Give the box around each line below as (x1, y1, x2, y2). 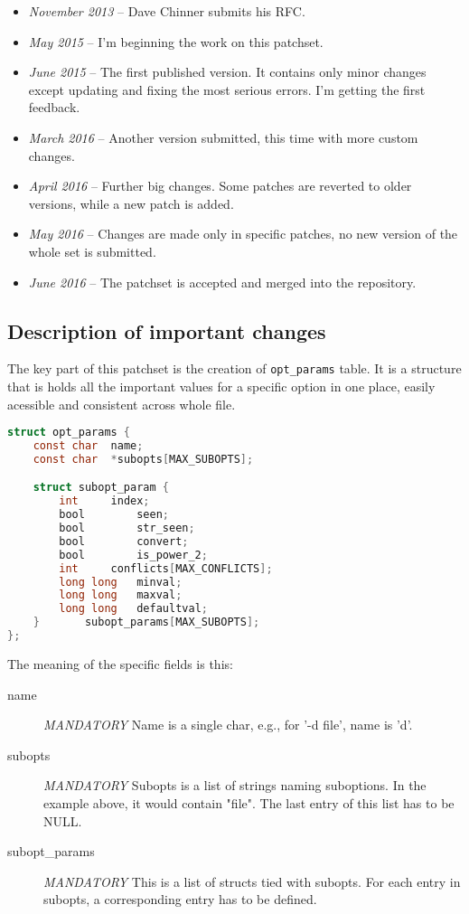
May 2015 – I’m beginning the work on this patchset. (28, 32, 324, 51)
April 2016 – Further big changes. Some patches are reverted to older (28, 176, 412, 195)
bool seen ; (59, 508, 169, 522)
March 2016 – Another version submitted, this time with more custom (28, 127, 418, 146)
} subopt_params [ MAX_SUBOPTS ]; (33, 616, 260, 629)
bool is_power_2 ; (59, 548, 208, 561)
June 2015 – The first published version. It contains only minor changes (28, 62, 427, 81)
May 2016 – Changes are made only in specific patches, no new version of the (28, 224, 458, 243)
